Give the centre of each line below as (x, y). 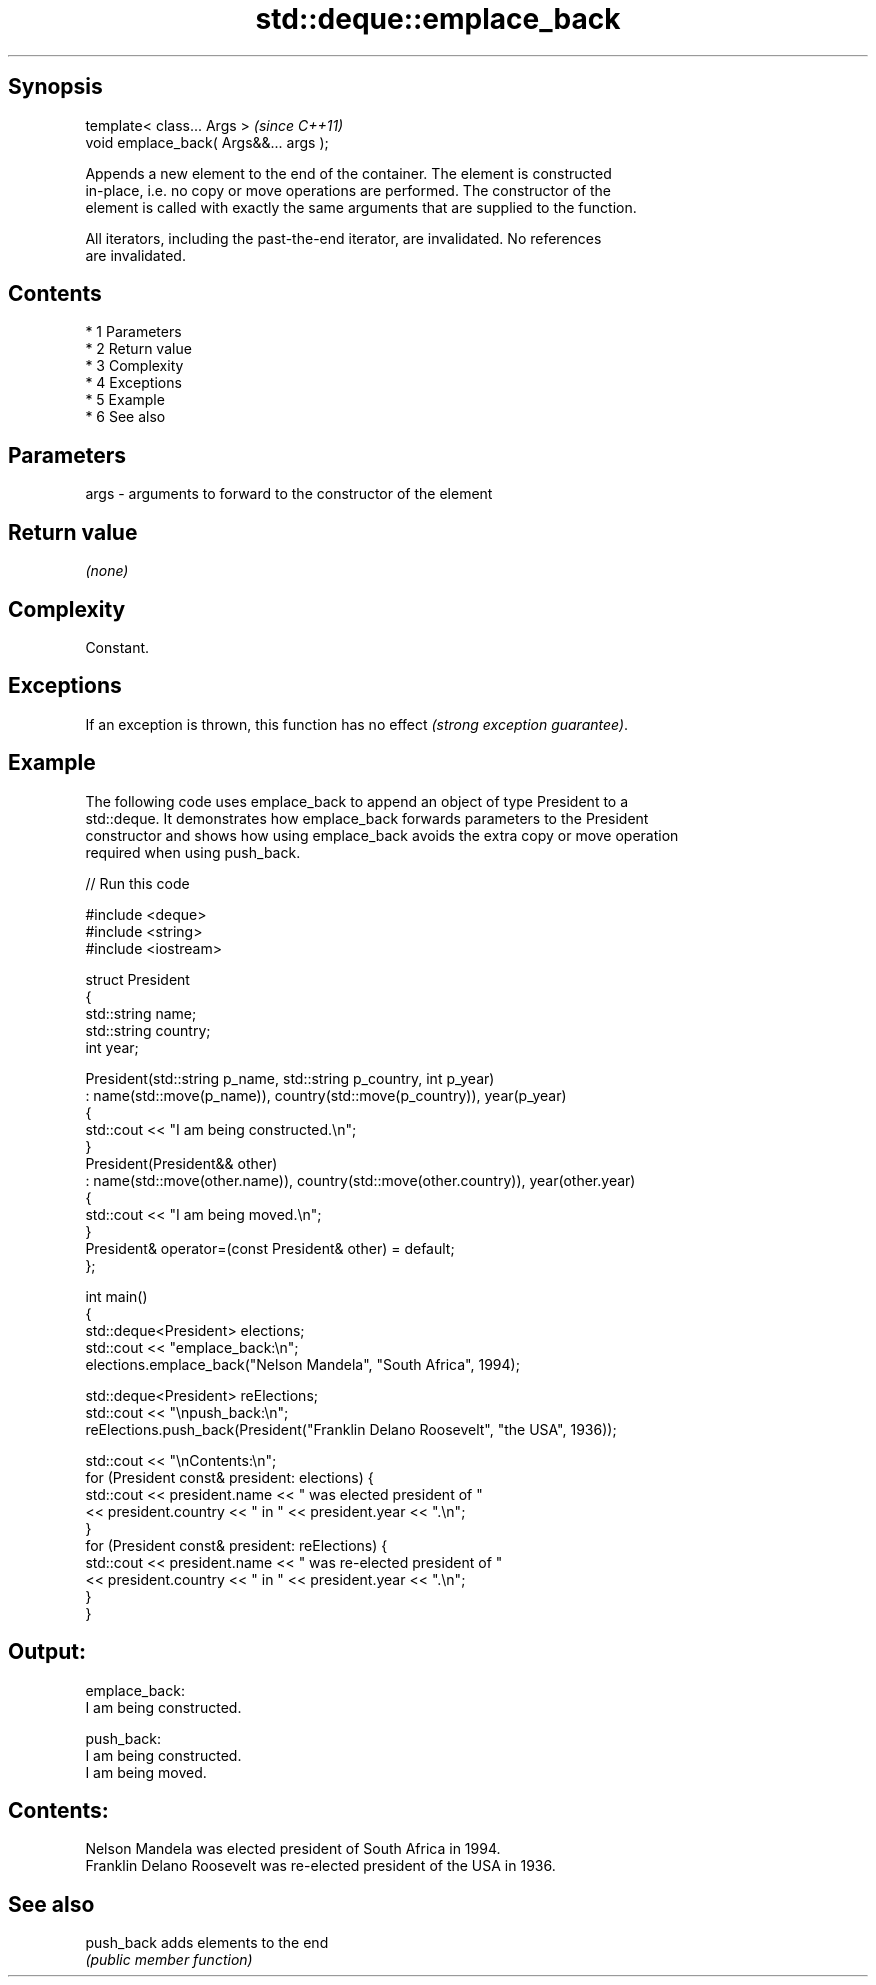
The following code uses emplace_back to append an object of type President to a (357, 801)
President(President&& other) (181, 1163)
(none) (107, 571)
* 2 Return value (138, 349)
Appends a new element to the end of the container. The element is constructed (348, 173)
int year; (112, 1047)
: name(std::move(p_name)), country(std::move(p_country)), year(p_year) (326, 1095)
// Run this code (137, 883)
